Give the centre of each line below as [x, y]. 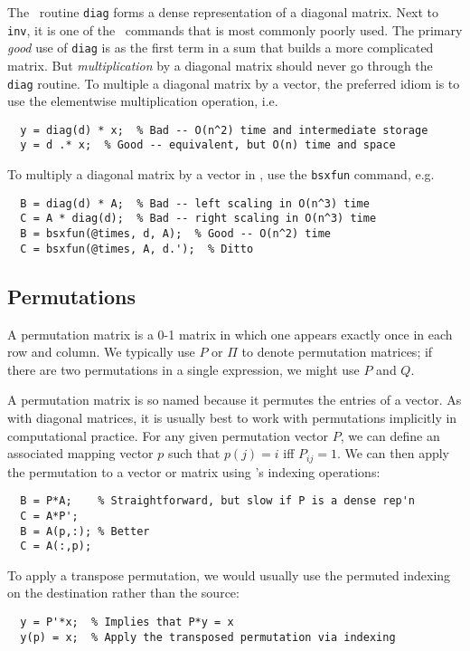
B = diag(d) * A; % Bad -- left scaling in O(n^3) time [195, 203]
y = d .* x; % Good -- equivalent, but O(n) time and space [208, 145]
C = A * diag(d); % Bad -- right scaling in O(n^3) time [198, 219]
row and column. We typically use [101, 352]
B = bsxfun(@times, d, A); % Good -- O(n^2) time [175, 234]
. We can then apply [393, 453]
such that [194, 453]
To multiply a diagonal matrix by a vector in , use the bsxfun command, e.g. [221, 174]
